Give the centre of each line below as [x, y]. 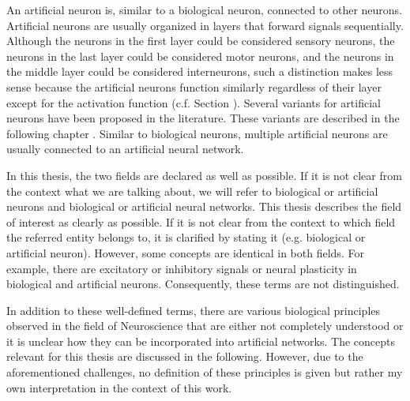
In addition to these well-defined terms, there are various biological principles [194, 310]
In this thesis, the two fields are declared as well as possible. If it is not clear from [204, 175]
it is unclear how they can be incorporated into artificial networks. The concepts [201, 341]
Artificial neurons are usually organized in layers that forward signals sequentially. [205, 25]
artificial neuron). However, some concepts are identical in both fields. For [185, 252]
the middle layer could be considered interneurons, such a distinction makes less [200, 71]
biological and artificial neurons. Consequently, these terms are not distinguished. [203, 284]
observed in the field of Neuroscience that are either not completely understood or [205, 326]
